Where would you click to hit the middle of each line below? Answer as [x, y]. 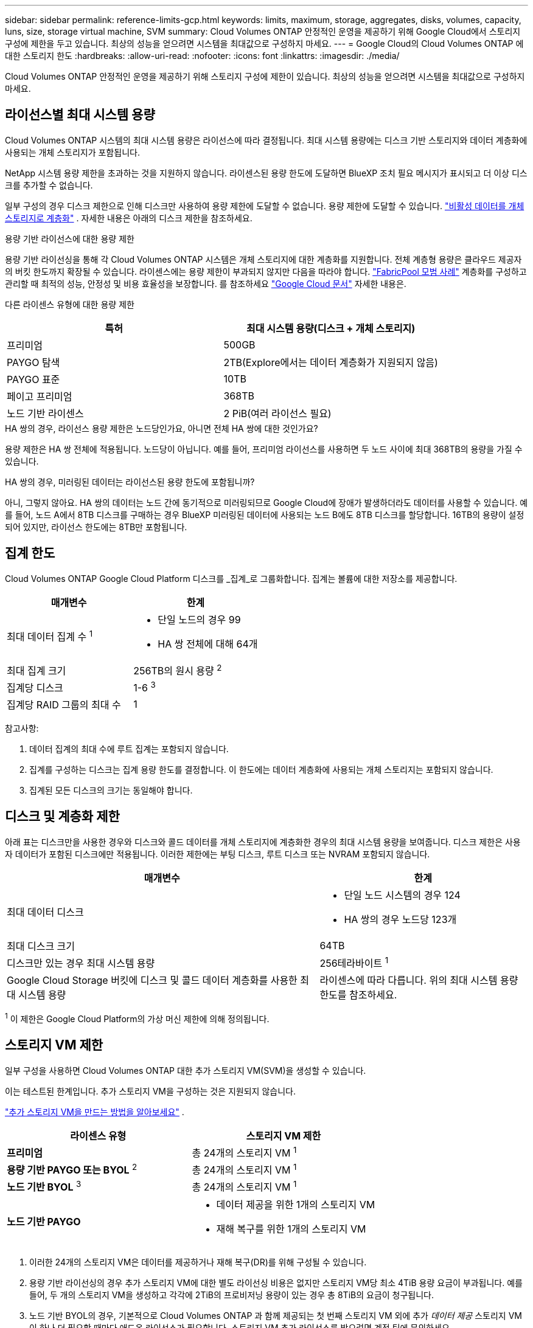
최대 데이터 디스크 [45, 912]
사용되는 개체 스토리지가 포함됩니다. [72, 152]
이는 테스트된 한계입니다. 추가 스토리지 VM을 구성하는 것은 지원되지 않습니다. [150, 1091]
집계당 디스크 [35, 688]
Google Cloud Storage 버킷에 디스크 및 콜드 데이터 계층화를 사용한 [152, 980]
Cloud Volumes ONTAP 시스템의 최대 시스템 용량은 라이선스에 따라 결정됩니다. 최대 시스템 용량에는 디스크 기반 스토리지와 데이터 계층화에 [266, 140]
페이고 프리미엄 [40, 396]
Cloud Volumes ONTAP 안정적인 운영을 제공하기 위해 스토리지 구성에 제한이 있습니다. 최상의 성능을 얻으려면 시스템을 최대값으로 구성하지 [265, 76]
